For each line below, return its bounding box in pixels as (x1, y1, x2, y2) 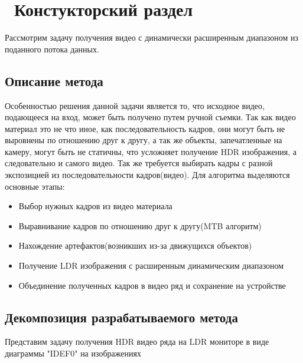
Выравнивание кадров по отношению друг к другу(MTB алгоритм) (18, 219, 262, 232)
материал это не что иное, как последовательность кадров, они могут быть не (5, 122, 285, 134)
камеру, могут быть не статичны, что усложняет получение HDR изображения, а (5, 145, 297, 157)
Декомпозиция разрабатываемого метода (5, 308, 238, 326)
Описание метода (5, 71, 103, 90)
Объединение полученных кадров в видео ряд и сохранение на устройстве (18, 279, 286, 291)
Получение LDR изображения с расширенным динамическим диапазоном (18, 259, 284, 272)
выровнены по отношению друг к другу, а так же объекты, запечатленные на (5, 134, 282, 146)
